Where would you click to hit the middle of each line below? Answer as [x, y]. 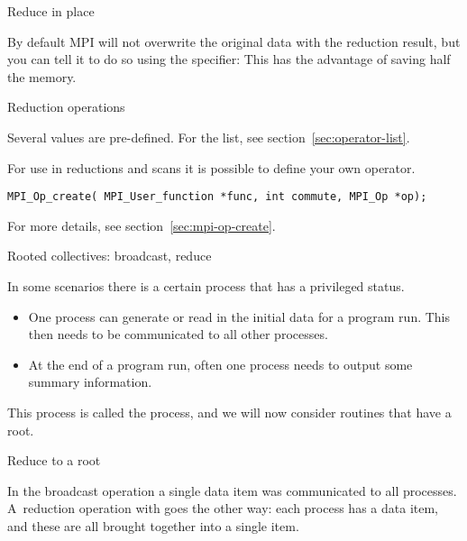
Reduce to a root [54, 460]
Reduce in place [51, 11]
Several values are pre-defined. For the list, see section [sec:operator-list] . [209, 137]
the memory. [42, 76]
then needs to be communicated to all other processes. [178, 334]
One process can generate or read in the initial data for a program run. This [239, 316]
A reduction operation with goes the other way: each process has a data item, [223, 508]
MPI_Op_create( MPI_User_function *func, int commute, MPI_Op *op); [217, 197]
